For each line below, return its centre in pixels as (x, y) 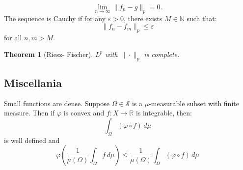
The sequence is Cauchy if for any (55, 18)
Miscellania (33, 82)
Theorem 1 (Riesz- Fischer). (49, 54)
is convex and (84, 113)
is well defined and (32, 140)
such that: (202, 18)
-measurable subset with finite (194, 103)
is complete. (162, 54)
